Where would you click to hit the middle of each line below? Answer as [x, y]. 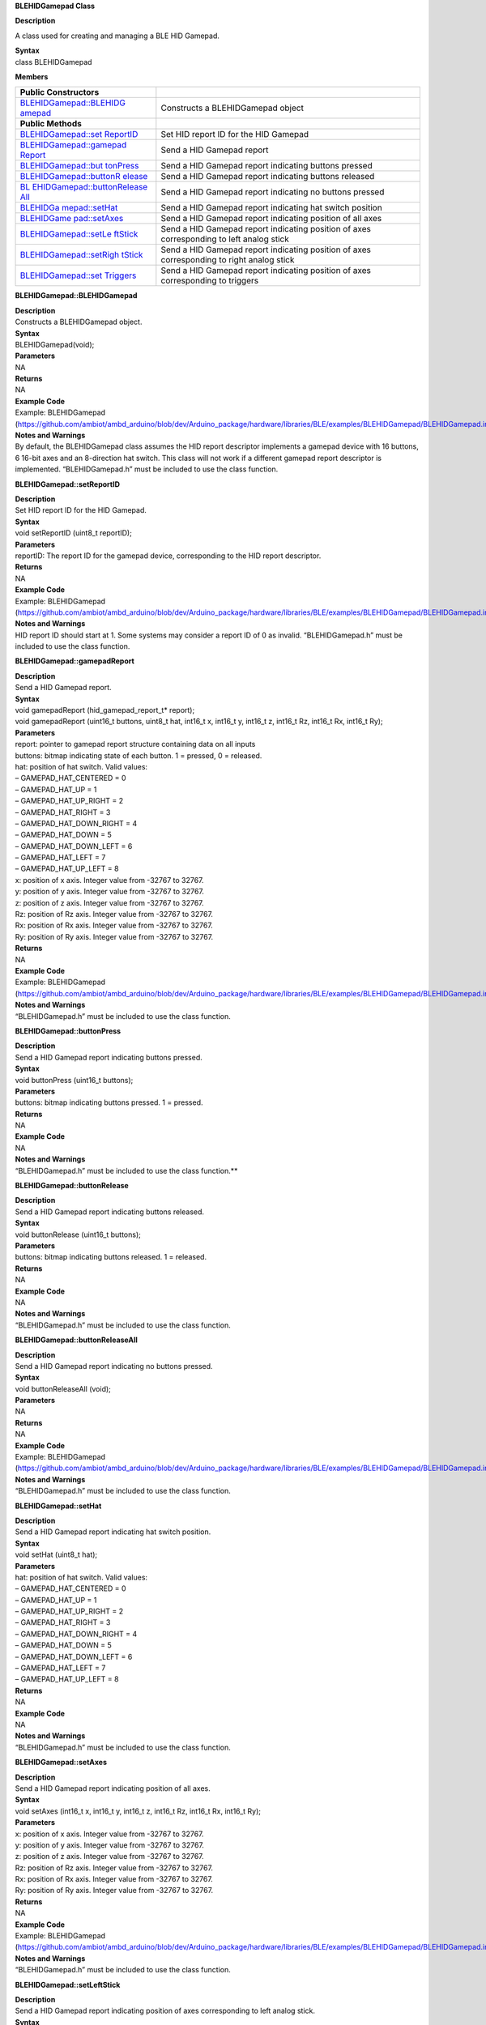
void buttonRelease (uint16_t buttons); [78, 1234]
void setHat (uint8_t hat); [56, 1554]
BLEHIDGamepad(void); [55, 344]
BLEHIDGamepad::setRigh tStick [81, 255]
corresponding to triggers [210, 281]
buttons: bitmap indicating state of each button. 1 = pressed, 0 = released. [139, 755]
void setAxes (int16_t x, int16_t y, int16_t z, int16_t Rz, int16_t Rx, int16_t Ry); [138, 1811]
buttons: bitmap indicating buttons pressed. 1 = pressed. [109, 1102]
